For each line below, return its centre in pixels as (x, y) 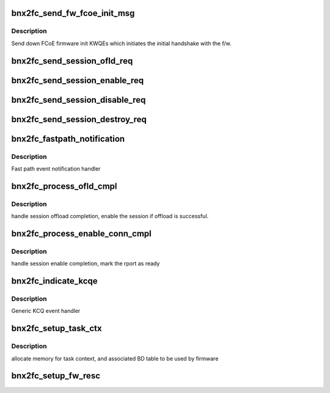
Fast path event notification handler (56, 169)
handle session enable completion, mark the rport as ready (86, 263)
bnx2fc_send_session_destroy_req (79, 119)
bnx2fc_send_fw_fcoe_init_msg (73, 13)
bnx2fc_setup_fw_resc (56, 376)
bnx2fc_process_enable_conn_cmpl (82, 233)
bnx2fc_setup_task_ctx (57, 329)
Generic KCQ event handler (46, 311)
